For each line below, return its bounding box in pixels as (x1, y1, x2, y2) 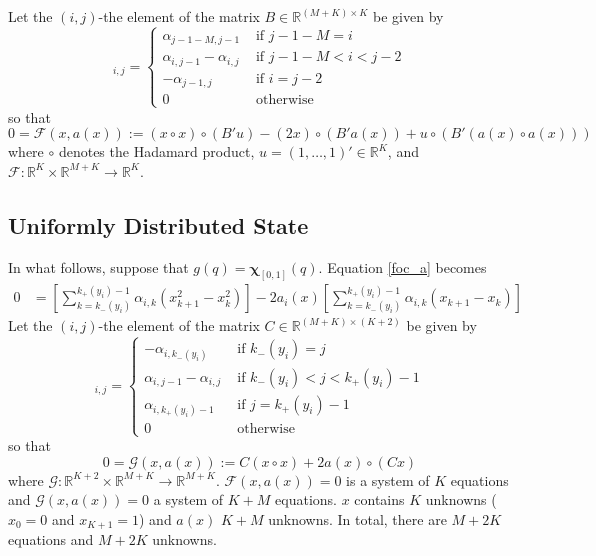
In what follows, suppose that (8, 256, 189, 277)
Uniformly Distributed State (8, 209, 309, 240)
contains (354, 489, 405, 510)
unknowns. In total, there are (268, 508, 447, 529)
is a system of (346, 469, 430, 490)
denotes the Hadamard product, (58, 141, 255, 162)
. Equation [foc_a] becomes (318, 256, 487, 277)
